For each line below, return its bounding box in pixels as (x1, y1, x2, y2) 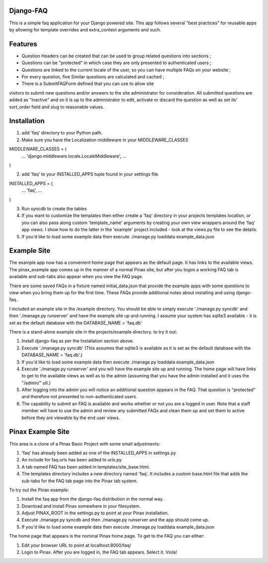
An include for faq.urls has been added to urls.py (21, 457, 122, 463)
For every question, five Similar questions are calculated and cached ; (21, 74, 165, 80)
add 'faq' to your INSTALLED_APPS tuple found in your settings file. (21, 171, 159, 177)
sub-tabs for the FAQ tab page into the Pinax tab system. (21, 478, 138, 484)
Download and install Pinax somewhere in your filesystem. (21, 503, 141, 509)
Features (9, 40, 37, 48)
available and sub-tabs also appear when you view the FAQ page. (9, 274, 143, 280)
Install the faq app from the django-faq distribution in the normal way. (21, 496, 164, 502)
